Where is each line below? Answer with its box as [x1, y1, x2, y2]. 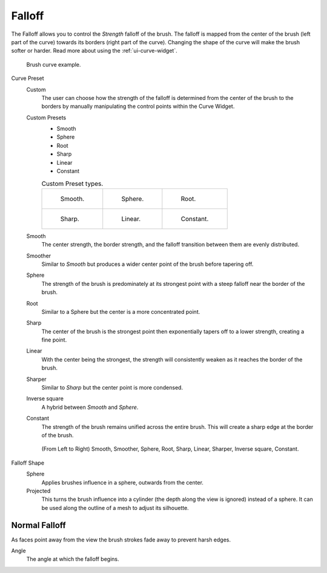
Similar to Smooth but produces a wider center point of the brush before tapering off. [41, 260, 254, 268]
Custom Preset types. [41, 179, 104, 188]
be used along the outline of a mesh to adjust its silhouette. [41, 504, 189, 511]
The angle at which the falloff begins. [26, 555, 119, 563]
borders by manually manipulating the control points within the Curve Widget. [41, 103, 235, 110]
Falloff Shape [11, 459, 45, 466]
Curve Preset [11, 75, 44, 82]
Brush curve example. [26, 61, 81, 68]
